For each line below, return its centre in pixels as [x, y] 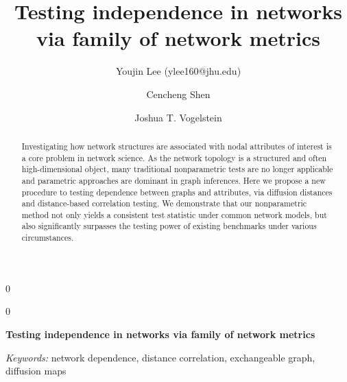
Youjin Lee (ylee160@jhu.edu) [178, 71]
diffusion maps [36, 371]
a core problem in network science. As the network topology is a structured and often [174, 157]
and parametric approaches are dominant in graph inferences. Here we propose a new [173, 180]
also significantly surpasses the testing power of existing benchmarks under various [169, 226]
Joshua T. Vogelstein [178, 117]
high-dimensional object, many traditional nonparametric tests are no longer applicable [177, 169]
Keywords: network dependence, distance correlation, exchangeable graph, [160, 357]
